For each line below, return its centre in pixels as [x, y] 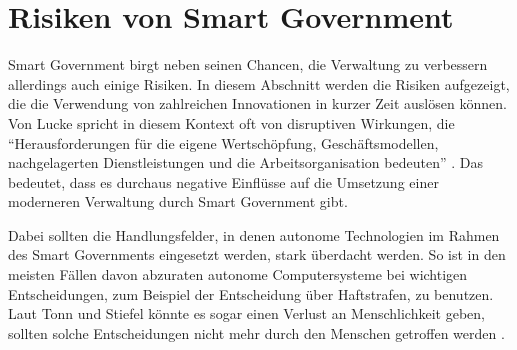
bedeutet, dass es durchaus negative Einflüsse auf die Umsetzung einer [223, 181]
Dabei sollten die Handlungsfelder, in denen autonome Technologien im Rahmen [254, 234]
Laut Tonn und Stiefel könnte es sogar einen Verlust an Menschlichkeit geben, [246, 313]
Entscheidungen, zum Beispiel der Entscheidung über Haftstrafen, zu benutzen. [251, 293]
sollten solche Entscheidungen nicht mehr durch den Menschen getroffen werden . [256, 332]
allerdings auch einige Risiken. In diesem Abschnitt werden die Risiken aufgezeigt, [259, 83]
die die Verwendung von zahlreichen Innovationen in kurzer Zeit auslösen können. [257, 103]
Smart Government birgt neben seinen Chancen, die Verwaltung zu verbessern [248, 64]
